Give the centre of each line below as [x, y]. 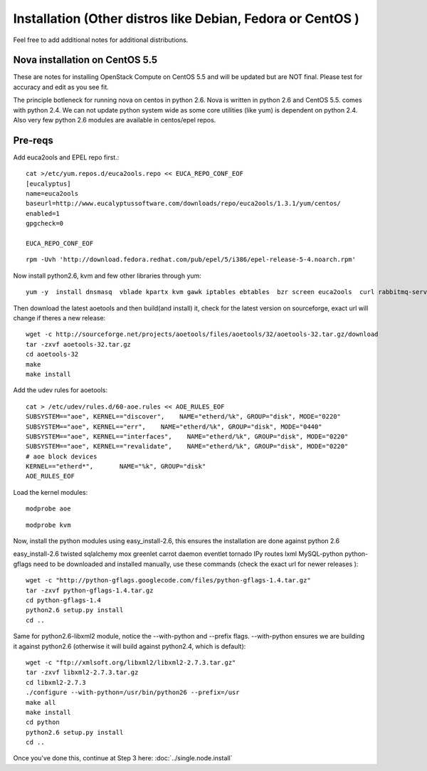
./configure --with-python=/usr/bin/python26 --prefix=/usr [133, 693]
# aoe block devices [62, 456]
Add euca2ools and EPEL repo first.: [66, 157]
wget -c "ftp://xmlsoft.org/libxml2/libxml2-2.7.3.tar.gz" [131, 662]
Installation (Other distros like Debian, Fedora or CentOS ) [186, 19]
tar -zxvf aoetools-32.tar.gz [79, 344]
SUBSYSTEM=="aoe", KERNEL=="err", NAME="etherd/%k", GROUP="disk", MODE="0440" [174, 426]
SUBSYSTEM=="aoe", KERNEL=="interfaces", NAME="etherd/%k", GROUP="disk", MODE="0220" [187, 436]
